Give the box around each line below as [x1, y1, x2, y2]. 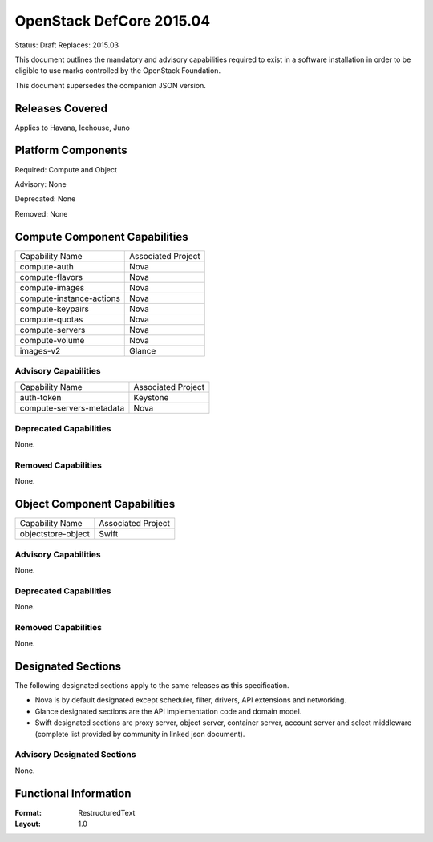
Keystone [133, 392, 169, 403]
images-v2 [19, 345, 61, 356]
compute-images [19, 281, 84, 293]
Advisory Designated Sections [14, 749, 136, 760]
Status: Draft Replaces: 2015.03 [14, 40, 119, 50]
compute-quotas [19, 314, 83, 325]
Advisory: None [14, 179, 67, 188]
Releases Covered [14, 101, 108, 115]
